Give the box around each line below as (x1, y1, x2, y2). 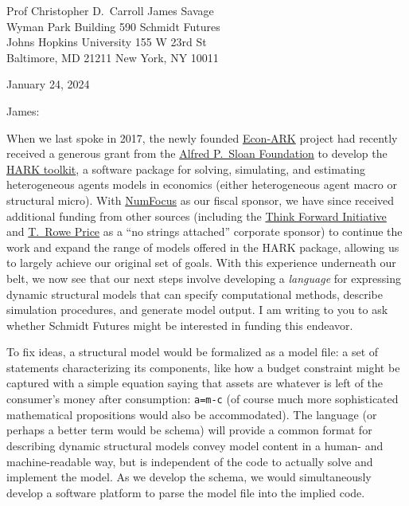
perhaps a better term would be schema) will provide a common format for (6, 422, 372, 438)
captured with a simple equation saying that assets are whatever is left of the (6, 375, 384, 391)
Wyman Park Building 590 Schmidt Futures (6, 18, 220, 34)
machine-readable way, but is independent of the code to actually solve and (6, 453, 373, 469)
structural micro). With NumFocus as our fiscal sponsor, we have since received (6, 191, 395, 208)
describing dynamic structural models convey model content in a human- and (6, 437, 384, 453)
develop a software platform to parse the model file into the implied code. (6, 484, 365, 500)
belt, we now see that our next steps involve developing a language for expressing (6, 269, 402, 286)
